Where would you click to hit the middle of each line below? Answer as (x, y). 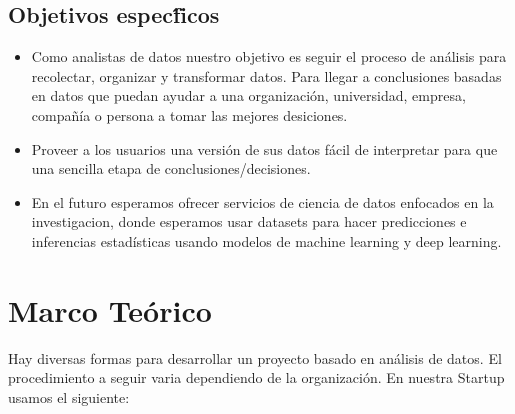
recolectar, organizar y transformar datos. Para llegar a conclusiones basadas (266, 75)
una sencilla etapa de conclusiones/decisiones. (171, 168)
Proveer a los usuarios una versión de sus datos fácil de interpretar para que (264, 148)
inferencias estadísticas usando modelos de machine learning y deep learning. (266, 240)
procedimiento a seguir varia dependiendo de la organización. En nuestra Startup (256, 377)
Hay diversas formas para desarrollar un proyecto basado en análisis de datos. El (255, 357)
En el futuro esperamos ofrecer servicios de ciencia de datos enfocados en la (262, 201)
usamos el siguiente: (69, 396)
